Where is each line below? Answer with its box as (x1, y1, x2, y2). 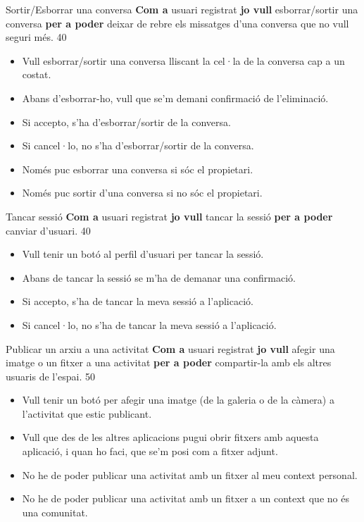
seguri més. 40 (6, 30, 67, 44)
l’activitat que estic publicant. (22, 406, 152, 421)
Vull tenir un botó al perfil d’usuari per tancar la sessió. (22, 247, 264, 261)
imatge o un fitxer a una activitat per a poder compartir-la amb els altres (6, 355, 332, 370)
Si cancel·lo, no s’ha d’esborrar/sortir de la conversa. (22, 138, 254, 153)
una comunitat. (22, 504, 88, 519)
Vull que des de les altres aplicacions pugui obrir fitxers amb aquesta (22, 430, 319, 445)
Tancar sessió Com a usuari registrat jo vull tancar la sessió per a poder (6, 209, 333, 223)
